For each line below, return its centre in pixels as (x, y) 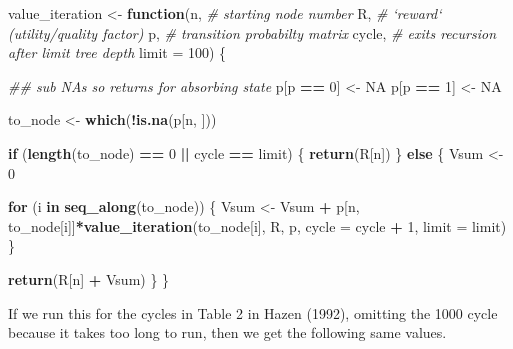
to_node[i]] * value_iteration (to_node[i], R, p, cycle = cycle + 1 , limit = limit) (257, 225)
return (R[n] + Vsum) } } (89, 278)
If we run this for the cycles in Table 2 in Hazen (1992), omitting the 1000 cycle (253, 312)
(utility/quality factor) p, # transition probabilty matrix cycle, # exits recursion (252, 32)
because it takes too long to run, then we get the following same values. (227, 332)
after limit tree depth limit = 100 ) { (117, 52)
